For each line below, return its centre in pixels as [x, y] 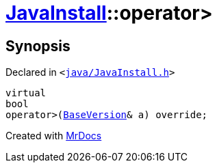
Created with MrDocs [54, 136]
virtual [26, 93]
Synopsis [38, 46]
